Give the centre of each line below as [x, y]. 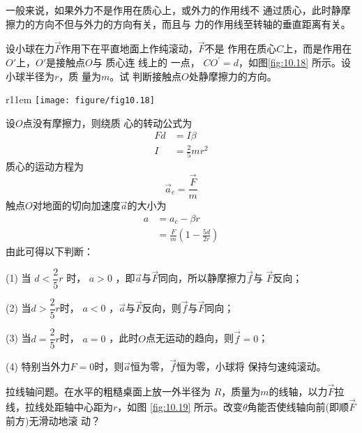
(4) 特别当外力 [38, 366]
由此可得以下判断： [50, 251]
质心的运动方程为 [45, 166]
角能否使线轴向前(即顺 [298, 406]
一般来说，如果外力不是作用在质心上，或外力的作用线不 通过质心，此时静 [173, 10]
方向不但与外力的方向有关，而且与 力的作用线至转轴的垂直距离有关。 [193, 23]
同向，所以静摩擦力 [203, 278]
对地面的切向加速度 [76, 205]
